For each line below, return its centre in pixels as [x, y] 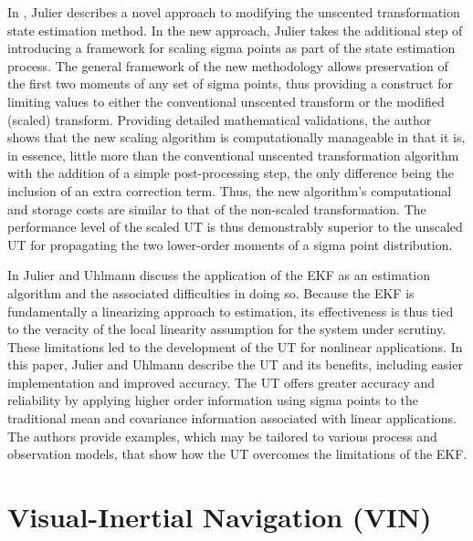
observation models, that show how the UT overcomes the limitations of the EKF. [237, 454]
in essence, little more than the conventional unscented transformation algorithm [233, 155]
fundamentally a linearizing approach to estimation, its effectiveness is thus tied [231, 311]
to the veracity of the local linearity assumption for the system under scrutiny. [227, 329]
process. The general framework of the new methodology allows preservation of [228, 65]
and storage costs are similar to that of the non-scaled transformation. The [217, 208]
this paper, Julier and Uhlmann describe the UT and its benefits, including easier [235, 364]
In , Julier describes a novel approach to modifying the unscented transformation [234, 12]
